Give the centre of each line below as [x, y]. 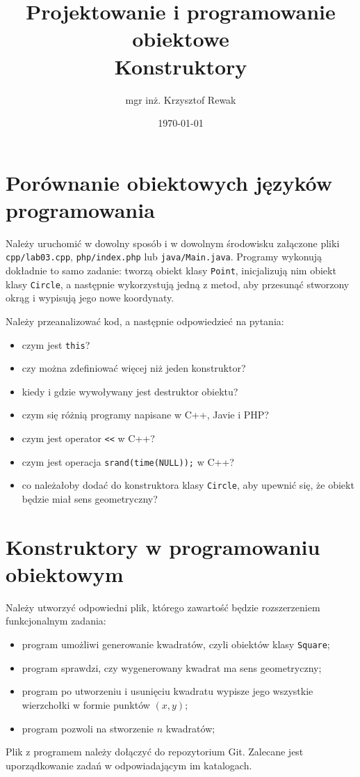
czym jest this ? [56, 344]
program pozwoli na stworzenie [88, 728]
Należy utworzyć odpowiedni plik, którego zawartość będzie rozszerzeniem [163, 607]
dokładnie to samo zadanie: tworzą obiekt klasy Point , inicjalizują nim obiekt [171, 270]
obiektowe [181, 39]
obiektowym [65, 573]
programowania [80, 209]
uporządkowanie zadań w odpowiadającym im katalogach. [129, 765]
